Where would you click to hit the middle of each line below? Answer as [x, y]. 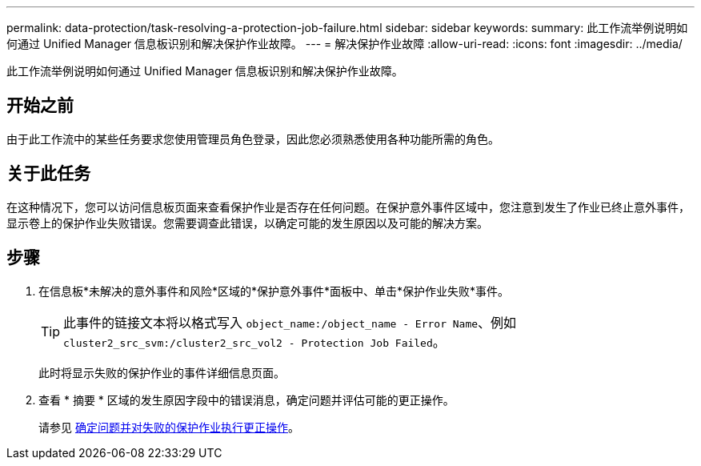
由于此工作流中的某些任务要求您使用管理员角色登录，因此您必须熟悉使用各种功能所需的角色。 [253, 139]
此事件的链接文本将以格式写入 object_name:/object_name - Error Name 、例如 [290, 322]
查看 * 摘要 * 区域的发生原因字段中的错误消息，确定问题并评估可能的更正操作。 [246, 400]
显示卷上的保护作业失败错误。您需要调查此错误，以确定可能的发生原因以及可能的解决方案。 [247, 223]
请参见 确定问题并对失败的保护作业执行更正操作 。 [169, 427]
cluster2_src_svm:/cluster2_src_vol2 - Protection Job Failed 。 [254, 341]
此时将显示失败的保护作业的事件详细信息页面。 [162, 372]
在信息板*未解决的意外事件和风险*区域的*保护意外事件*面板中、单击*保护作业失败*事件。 [274, 291]
